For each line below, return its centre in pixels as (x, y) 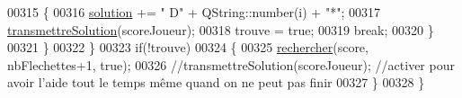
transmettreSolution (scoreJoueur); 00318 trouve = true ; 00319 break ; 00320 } (221, 29)
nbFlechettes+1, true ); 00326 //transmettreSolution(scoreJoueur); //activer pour (231, 64)
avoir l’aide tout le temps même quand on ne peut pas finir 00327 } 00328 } (216, 82)
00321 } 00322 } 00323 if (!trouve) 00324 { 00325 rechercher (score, (188, 47)
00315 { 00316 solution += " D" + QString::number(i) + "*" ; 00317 (194, 12)
